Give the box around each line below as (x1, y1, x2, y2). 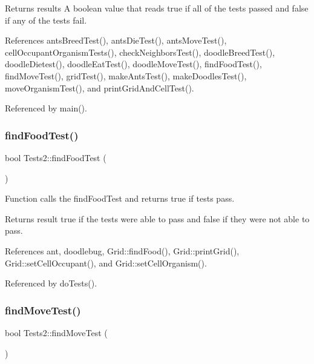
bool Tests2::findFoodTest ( (5, 151, 106, 164)
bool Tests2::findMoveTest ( (5, 326, 108, 339)
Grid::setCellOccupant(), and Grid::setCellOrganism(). (5, 256, 207, 269)
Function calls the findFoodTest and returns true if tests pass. (5, 192, 235, 205)
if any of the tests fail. (5, 13, 87, 26)
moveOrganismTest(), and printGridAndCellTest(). (5, 81, 194, 94)
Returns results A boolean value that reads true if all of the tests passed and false (5, 2, 309, 14)
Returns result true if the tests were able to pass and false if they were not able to (5, 212, 310, 225)
